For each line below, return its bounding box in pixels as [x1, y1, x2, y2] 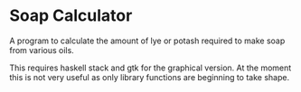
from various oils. [9, 44, 74, 55]
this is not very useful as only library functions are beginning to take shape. [9, 71, 290, 82]
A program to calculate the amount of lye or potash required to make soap [9, 35, 286, 46]
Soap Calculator [9, 5, 133, 26]
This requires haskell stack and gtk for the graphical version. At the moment [9, 62, 292, 73]
